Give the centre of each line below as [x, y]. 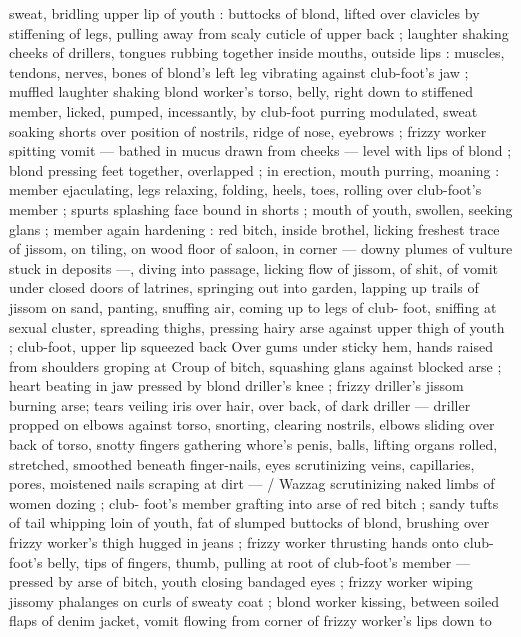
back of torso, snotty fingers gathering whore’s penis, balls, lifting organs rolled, [253, 444]
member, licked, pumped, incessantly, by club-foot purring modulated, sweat [243, 110]
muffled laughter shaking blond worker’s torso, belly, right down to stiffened [241, 91]
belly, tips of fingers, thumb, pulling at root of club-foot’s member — [258, 561]
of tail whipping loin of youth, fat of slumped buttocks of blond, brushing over [249, 522]
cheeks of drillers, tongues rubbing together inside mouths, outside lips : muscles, [257, 52]
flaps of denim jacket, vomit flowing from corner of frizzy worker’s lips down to [250, 620]
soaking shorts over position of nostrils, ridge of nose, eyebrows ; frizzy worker [248, 130]
